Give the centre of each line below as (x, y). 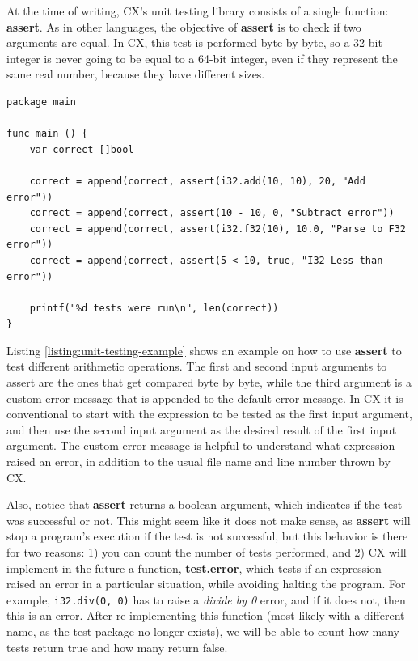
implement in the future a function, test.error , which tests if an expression (194, 568)
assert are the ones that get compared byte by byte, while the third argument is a (209, 382)
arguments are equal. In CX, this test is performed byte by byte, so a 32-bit (194, 42)
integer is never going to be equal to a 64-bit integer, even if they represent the (202, 58)
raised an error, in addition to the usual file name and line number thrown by (198, 462)
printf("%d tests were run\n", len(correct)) (154, 308)
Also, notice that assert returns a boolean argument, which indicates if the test (205, 504)
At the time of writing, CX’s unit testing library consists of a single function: (198, 11)
